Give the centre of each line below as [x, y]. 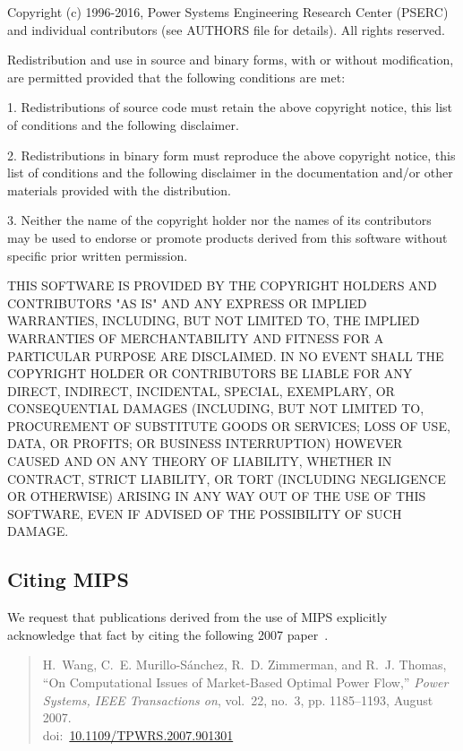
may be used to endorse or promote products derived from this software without [227, 237]
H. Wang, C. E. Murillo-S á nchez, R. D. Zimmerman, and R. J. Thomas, [244, 665]
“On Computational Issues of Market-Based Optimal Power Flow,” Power [245, 682]
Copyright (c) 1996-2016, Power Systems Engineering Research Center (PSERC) [228, 12]
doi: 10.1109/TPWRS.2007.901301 [138, 734]
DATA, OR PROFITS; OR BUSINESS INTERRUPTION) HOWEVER [205, 443]
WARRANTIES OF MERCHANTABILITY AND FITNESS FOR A [196, 337]
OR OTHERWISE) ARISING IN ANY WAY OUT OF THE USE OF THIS [217, 496]
